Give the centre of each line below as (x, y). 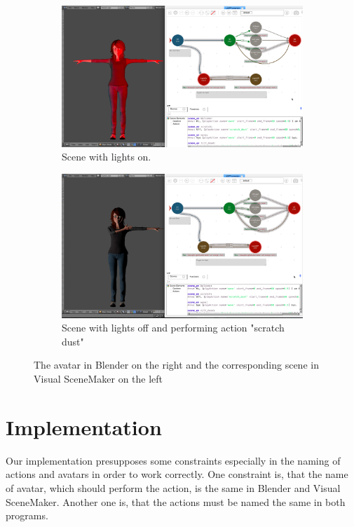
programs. (27, 515)
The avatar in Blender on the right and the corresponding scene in (176, 365)
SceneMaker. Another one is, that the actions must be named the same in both (176, 501)
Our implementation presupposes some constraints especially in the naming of (173, 460)
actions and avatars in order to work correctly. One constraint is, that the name (177, 474)
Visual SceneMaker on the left (98, 379)
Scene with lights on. (107, 157)
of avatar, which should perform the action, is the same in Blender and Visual (173, 487)
